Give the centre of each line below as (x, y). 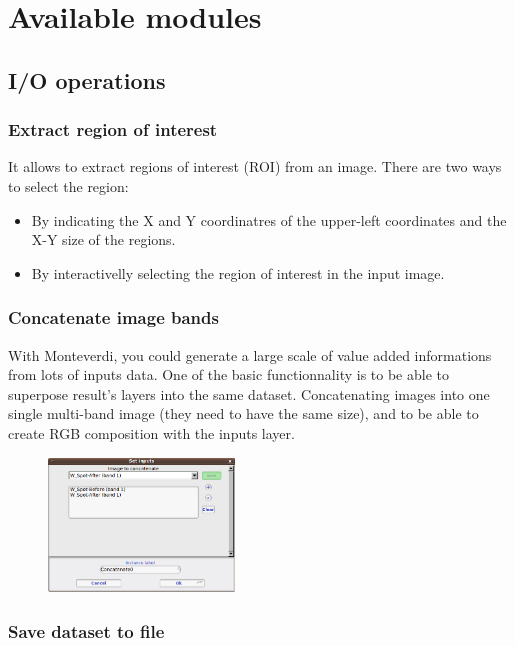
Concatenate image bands (113, 317)
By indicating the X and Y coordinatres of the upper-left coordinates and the (269, 219)
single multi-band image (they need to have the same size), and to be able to (243, 413)
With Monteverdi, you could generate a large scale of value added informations (250, 354)
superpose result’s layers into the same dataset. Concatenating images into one (249, 393)
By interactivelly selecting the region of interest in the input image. (238, 272)
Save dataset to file (86, 630)
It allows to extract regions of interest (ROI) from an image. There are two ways (255, 166)
